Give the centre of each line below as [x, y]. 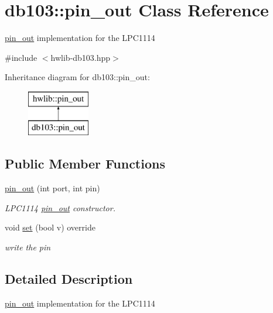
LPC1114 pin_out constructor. [60, 207]
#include [21, 57]
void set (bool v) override [50, 227]
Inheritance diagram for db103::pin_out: [77, 77]
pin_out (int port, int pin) [52, 188]
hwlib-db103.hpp [81, 57]
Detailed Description [69, 279]
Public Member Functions [85, 164]
